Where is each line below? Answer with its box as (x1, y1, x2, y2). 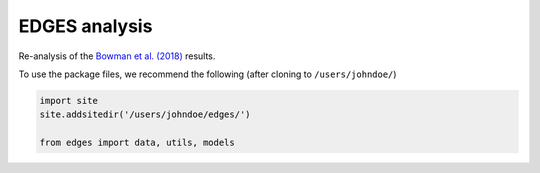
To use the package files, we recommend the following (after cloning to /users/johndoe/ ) (18, 68, 397, 80)
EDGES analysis (18, 15, 153, 37)
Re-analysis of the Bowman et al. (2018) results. (18, 50, 216, 62)
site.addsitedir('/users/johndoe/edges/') (39, 109, 251, 120)
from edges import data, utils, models (39, 137, 235, 149)
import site (39, 95, 99, 106)
